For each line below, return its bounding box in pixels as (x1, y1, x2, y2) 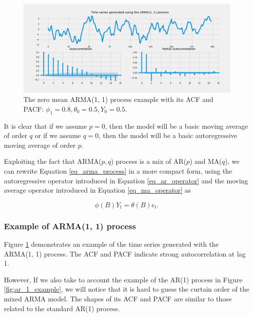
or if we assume (35, 130, 81, 140)
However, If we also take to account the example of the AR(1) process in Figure (4, 274, 243, 284)
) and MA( (189, 156, 222, 166)
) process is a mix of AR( (111, 156, 186, 166)
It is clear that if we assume (4, 120, 87, 131)
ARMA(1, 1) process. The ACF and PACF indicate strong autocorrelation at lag (4, 248, 246, 258)
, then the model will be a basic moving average (105, 120, 248, 131)
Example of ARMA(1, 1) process (4, 219, 136, 232)
